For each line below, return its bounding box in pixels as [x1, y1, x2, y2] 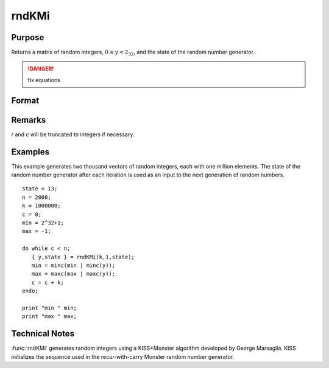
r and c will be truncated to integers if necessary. [11, 131, 135, 138]
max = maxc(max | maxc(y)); [31, 271, 116, 277]
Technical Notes [11, 328, 75, 339]
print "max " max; [22, 313, 77, 320]
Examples [11, 147, 50, 157]
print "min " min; [22, 304, 77, 311]
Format [11, 95, 40, 106]
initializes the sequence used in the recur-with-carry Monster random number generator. [11, 353, 235, 360]
